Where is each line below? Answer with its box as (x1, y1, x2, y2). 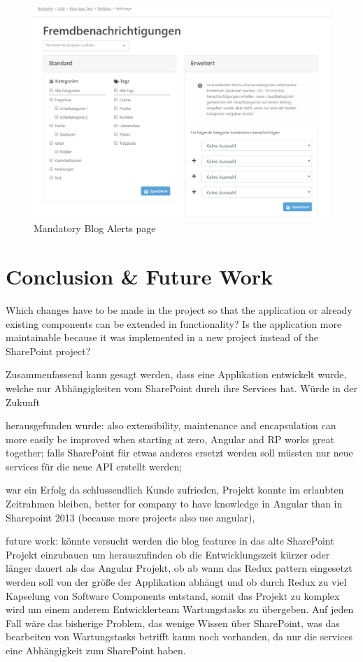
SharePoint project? (6, 343, 91, 358)
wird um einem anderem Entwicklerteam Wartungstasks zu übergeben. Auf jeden (6, 602, 354, 617)
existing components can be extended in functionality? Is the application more (6, 316, 342, 331)
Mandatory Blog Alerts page (34, 221, 156, 236)
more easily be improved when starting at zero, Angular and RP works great (6, 431, 334, 446)
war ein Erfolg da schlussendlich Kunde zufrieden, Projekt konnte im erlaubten (6, 482, 344, 497)
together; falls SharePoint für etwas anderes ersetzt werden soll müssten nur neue (6, 445, 353, 460)
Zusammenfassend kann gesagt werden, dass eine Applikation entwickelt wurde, (6, 367, 347, 382)
